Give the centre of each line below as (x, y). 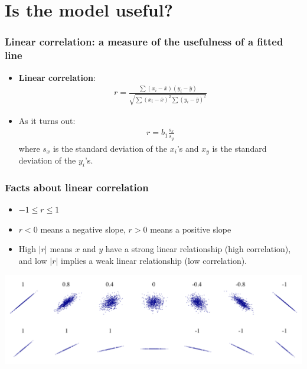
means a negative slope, (83, 229)
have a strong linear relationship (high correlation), (198, 249)
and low (33, 260)
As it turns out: (47, 121)
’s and (188, 148)
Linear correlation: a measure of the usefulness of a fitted (144, 42)
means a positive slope (191, 229)
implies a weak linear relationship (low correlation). (154, 260)
